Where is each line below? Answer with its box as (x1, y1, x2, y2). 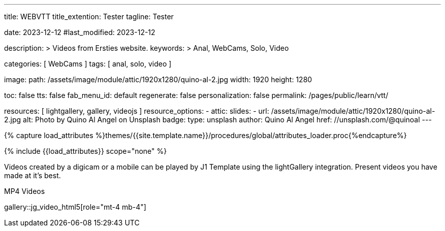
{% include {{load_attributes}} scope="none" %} (4, 147, 167, 155)
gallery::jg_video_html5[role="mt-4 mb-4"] (4, 203, 146, 211)
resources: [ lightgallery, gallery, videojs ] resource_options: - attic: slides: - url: (4, 107, 269, 115)
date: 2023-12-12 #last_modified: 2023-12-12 (4, 28, 155, 37)
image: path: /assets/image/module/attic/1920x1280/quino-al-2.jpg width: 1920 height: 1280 (4, 75, 312, 84)
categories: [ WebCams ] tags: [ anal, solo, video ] (4, 59, 172, 68)
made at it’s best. (4, 171, 61, 180)
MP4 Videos (4, 187, 45, 195)
